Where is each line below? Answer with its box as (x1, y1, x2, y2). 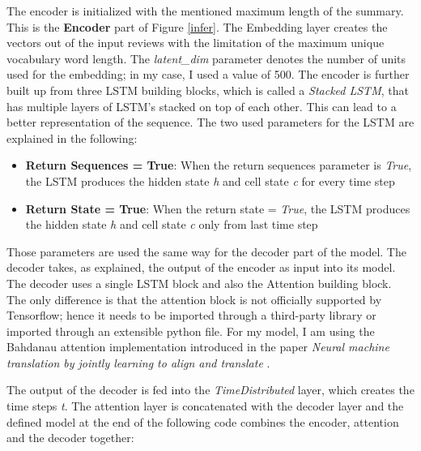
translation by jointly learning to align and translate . (6, 354, 270, 371)
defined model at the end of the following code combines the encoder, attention (6, 413, 399, 430)
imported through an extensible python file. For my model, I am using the (6, 322, 375, 339)
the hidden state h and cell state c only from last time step (25, 216, 318, 233)
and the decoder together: (6, 429, 134, 446)
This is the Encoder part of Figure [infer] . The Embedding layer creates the (6, 18, 388, 35)
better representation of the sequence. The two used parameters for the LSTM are (6, 114, 415, 131)
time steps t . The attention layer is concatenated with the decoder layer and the (6, 397, 404, 414)
